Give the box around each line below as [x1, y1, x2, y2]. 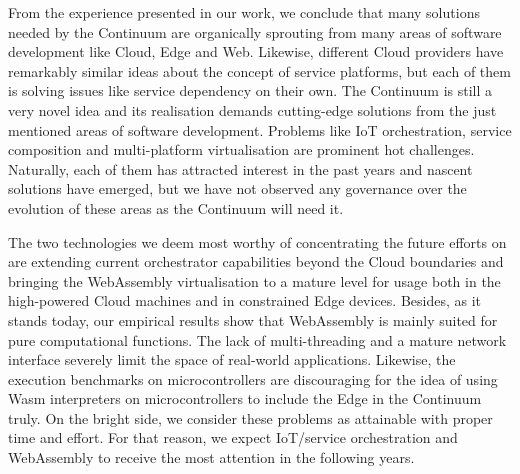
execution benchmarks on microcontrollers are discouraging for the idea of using [8, 368, 498, 389]
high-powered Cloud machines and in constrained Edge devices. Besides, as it [8, 290, 482, 311]
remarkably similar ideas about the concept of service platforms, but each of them [8, 60, 511, 81]
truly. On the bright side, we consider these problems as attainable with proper [8, 407, 493, 428]
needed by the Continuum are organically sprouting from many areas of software [8, 21, 502, 42]
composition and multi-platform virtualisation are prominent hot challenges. [8, 139, 475, 160]
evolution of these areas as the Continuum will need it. [8, 197, 344, 218]
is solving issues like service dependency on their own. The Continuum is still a [8, 80, 493, 101]
